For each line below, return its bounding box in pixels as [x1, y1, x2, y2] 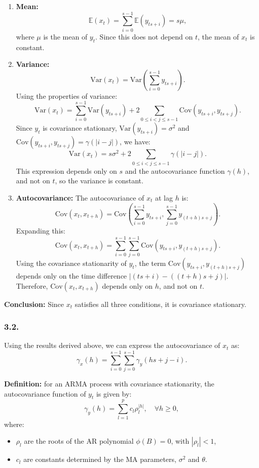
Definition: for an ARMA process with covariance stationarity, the [4, 378, 214, 389]
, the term [134, 257, 166, 268]
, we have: [120, 136, 151, 147]
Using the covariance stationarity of [16, 257, 127, 268]
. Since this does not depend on [95, 31, 193, 42]
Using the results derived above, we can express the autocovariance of [4, 340, 220, 350]
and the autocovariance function [125, 165, 225, 176]
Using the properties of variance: [16, 90, 118, 101]
